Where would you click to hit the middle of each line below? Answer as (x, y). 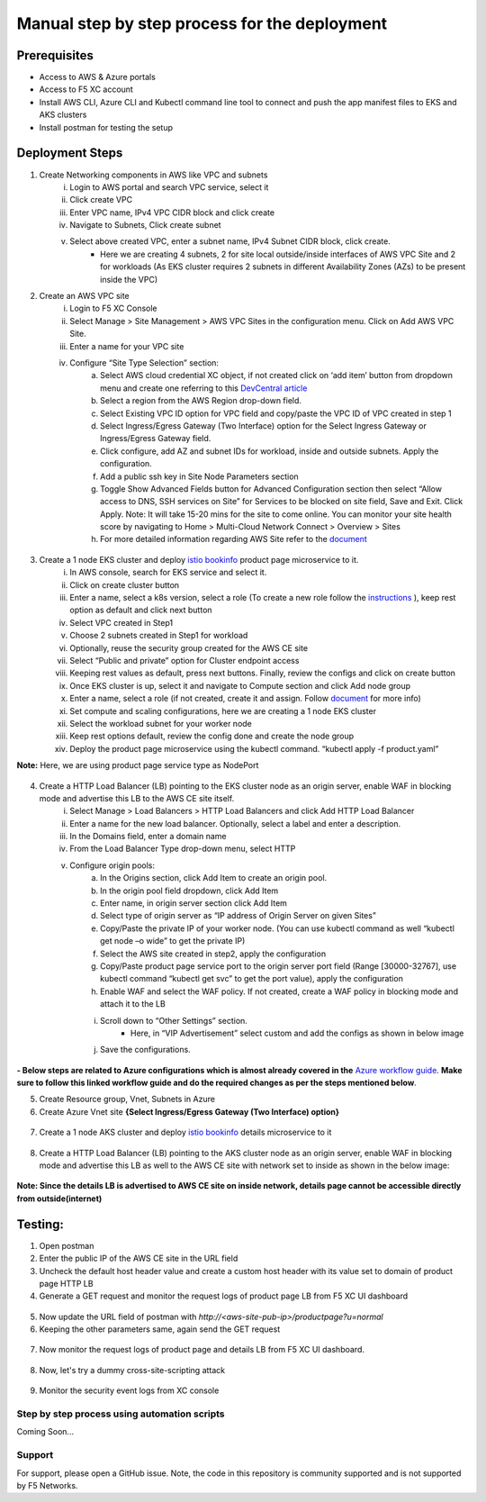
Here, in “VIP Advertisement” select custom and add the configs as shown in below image (297, 1033)
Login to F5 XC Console (113, 308)
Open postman (67, 1245)
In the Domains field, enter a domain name (148, 837)
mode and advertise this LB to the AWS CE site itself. (137, 798)
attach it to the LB (133, 1004)
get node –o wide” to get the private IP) (173, 941)
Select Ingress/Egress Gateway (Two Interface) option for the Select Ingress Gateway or (264, 425)
